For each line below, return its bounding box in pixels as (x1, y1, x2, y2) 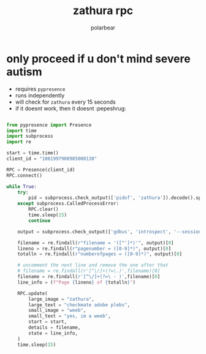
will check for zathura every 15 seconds (15, 98, 116, 105)
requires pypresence (15, 85, 66, 92)
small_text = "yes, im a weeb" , (28, 313, 112, 319)
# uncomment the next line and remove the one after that (17, 262, 169, 268)
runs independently (15, 91, 65, 99)
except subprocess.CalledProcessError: (17, 200, 120, 207)
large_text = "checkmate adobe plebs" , (28, 301, 131, 308)
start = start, (28, 319, 67, 325)
